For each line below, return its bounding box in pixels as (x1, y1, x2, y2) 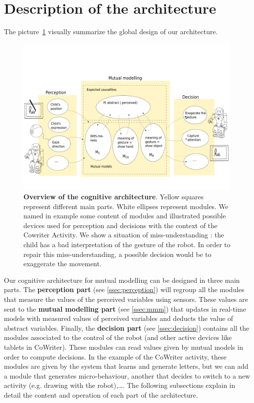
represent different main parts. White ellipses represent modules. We (23, 201, 229, 211)
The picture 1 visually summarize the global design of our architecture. (4, 26, 218, 37)
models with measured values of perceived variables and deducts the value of (4, 313, 233, 323)
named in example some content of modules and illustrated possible (23, 211, 226, 221)
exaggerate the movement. (23, 258, 102, 269)
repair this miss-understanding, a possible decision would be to (23, 249, 212, 259)
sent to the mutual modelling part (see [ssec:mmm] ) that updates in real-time (4, 303, 246, 314)
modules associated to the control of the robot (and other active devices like (4, 332, 232, 342)
